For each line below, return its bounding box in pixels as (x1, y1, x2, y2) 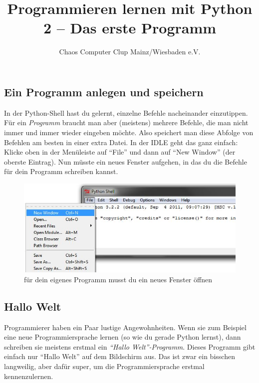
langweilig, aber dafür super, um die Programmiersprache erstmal (4, 361, 205, 371)
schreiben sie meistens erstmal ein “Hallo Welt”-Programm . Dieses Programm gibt (4, 341, 256, 352)
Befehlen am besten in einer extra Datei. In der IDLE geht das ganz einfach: (4, 137, 238, 147)
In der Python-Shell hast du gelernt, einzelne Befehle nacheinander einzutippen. (4, 107, 248, 118)
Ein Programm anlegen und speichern (4, 84, 204, 99)
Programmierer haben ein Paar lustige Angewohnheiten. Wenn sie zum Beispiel (4, 322, 247, 332)
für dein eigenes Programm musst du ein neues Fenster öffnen (24, 274, 212, 284)
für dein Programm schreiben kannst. (4, 166, 118, 177)
